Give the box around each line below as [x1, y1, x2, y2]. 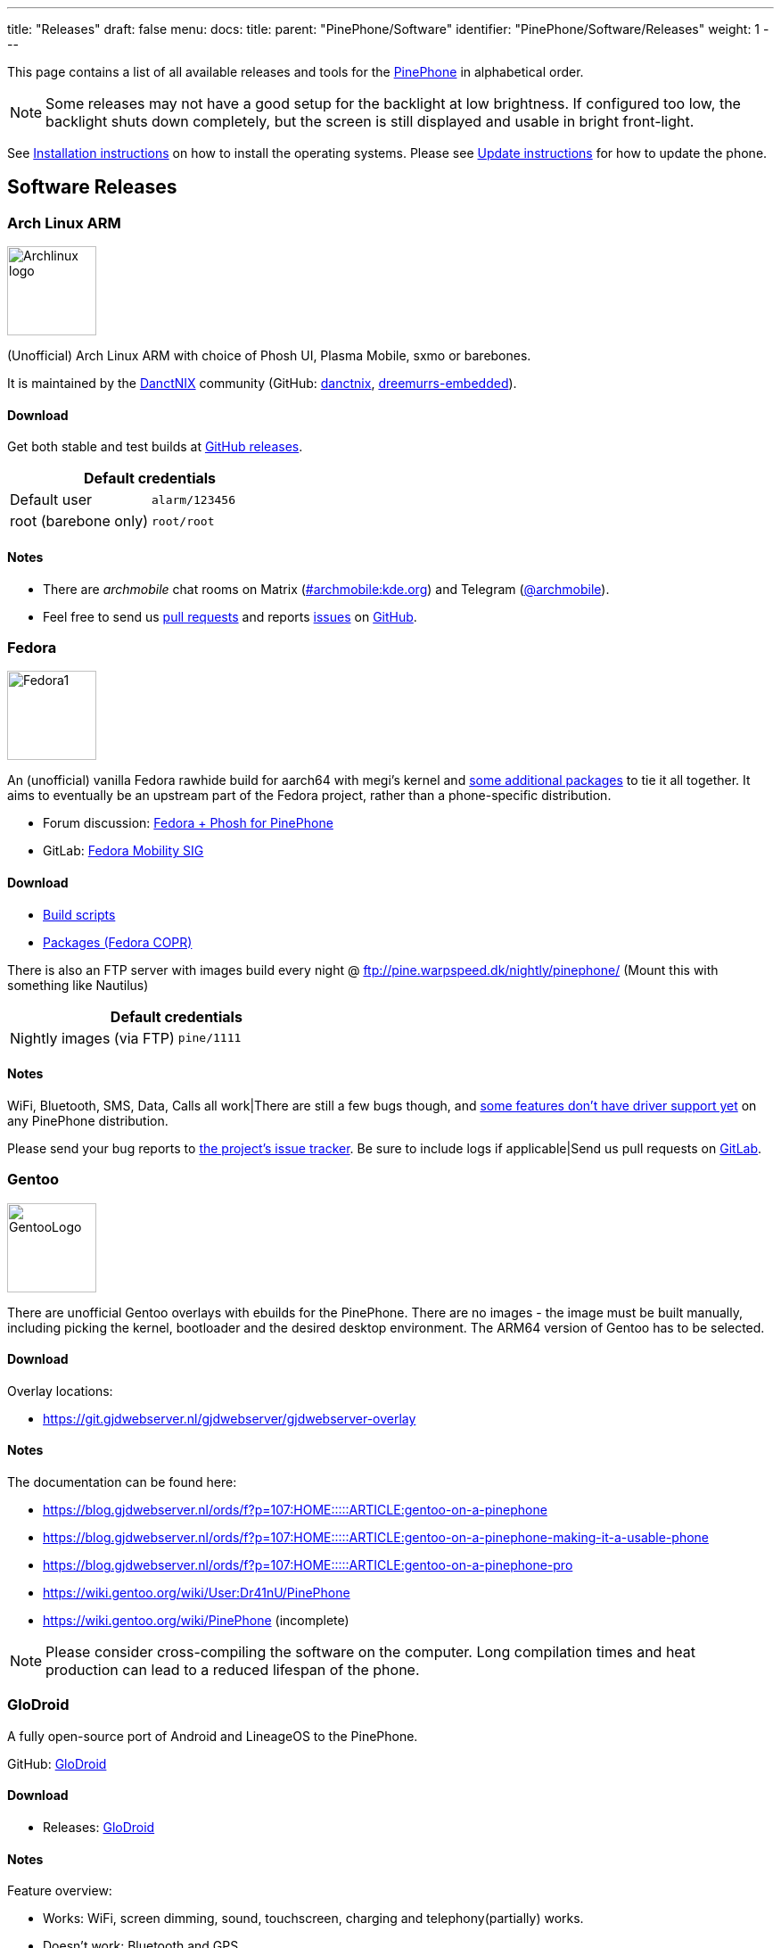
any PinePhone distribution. [7, 1112, 169, 1128]
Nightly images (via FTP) [10, 1028, 175, 1047]
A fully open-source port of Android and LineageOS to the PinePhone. [7, 1728, 418, 1744]
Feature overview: [7, 1883, 112, 1899]
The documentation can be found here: [7, 1474, 237, 1490]
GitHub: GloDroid [7, 1755, 107, 1771]
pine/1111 [177, 1031, 242, 1045]
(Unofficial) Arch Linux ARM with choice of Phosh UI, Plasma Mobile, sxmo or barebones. [7, 348, 531, 364]
